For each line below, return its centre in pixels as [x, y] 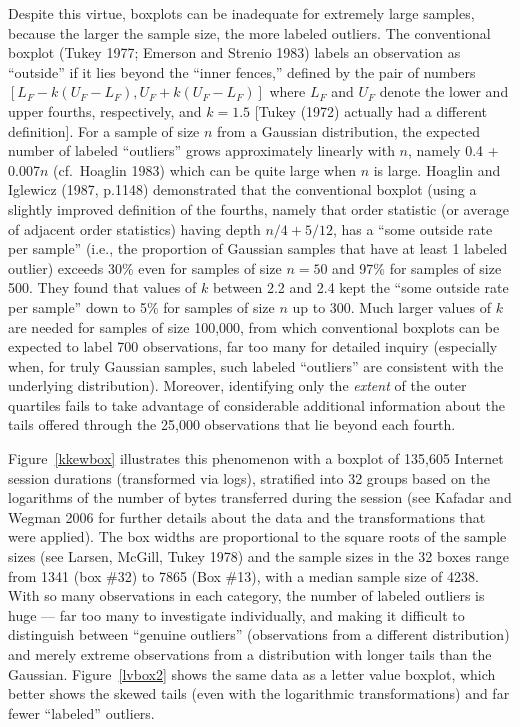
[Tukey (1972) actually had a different [371, 110]
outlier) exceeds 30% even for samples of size [145, 267]
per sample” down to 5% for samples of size [141, 306]
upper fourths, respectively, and [105, 110]
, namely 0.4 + [453, 150]
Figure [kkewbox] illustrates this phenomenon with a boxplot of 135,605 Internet [256, 458]
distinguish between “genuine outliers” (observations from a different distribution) [259, 634]
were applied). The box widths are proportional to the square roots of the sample [257, 536]
